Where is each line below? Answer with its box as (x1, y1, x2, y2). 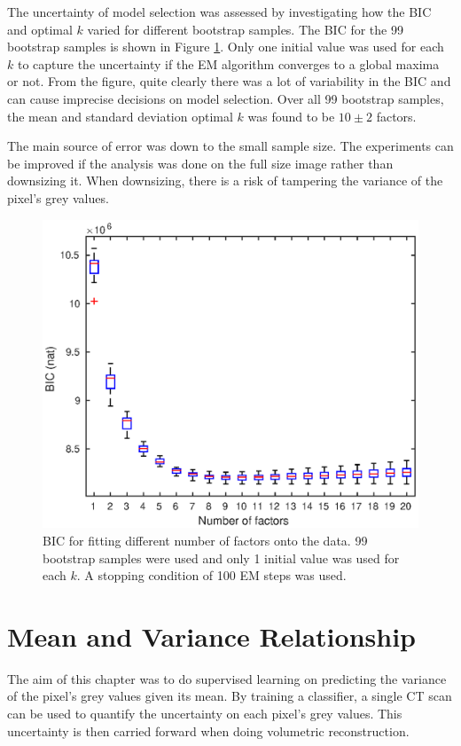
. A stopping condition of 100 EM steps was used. (76, 566, 347, 585)
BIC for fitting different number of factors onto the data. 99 (43, 530, 368, 549)
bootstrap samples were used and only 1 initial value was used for (43, 548, 400, 567)
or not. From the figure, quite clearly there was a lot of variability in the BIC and (7, 72, 451, 90)
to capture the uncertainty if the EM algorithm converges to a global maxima (17, 54, 440, 73)
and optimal (7, 20, 73, 38)
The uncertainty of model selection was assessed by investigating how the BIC (7, 3, 432, 20)
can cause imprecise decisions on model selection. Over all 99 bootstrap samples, (7, 89, 444, 107)
